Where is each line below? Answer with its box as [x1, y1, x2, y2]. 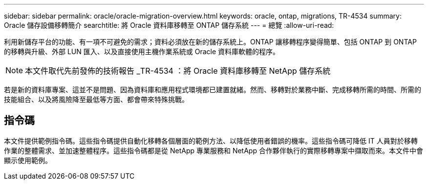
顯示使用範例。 [4, 156, 52, 164]
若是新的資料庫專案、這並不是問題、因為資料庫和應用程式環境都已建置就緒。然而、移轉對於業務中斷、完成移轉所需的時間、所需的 [4, 85, 421, 94]
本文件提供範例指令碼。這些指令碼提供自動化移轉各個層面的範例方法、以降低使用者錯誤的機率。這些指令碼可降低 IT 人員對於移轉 [4, 136, 418, 145]
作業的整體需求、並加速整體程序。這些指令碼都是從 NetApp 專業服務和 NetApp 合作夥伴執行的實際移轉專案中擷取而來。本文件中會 [4, 146, 423, 155]
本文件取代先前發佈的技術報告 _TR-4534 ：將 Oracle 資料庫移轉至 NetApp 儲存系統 [25, 66, 331, 76]
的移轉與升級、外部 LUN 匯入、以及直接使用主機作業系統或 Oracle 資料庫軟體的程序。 [4, 47, 280, 56]
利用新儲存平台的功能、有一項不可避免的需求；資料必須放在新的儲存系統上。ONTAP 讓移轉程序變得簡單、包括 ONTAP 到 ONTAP [4, 38, 417, 46]
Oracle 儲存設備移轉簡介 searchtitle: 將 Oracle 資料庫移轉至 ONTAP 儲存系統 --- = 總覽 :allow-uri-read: [4, 21, 334, 29]
